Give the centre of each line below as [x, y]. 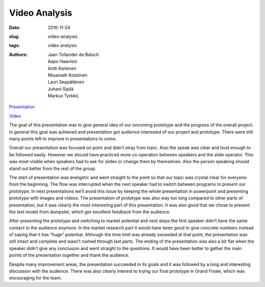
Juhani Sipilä [61, 89]
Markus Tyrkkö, [64, 96]
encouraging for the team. [36, 278]
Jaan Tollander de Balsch [73, 55]
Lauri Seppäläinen [66, 82]
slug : [14, 36]
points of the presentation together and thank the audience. [69, 255]
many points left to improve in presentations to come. [63, 139]
